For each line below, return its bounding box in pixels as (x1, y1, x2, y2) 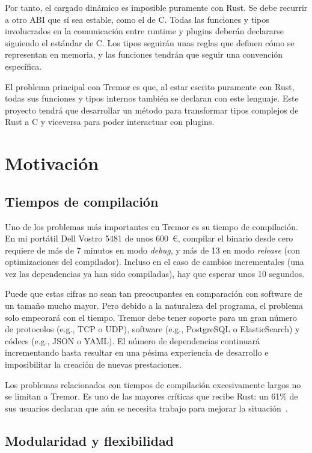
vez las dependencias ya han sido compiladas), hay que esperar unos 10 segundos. (5, 267, 305, 279)
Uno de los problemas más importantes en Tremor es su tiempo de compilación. (5, 220, 298, 233)
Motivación (5, 151, 99, 175)
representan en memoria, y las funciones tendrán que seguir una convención (5, 48, 283, 61)
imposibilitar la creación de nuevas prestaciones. (5, 358, 182, 371)
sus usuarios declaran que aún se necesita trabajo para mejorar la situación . (5, 401, 288, 414)
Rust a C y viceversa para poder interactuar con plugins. (5, 115, 215, 128)
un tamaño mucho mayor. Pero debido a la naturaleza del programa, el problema (5, 299, 303, 312)
